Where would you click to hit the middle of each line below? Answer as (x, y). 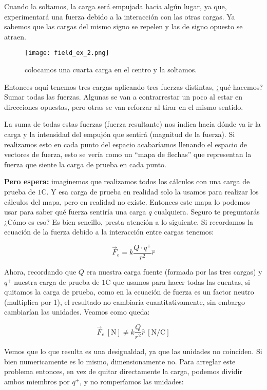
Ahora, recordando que (40, 272)
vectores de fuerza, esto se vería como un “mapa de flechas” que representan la (128, 154)
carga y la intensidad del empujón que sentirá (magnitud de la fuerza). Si (120, 134)
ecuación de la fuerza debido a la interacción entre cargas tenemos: (109, 232)
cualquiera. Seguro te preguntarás (207, 212)
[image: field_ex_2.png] (67, 53)
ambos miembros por (37, 381)
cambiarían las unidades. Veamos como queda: (77, 312)
